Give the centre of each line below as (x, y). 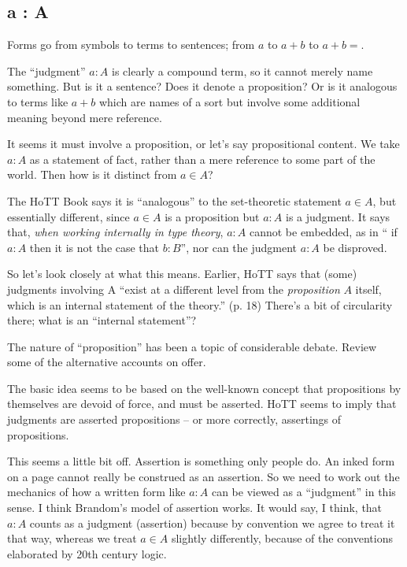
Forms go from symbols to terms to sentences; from (131, 44)
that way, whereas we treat (72, 538)
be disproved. (355, 247)
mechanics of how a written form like (96, 492)
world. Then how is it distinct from (92, 174)
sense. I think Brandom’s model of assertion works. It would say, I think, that (195, 508)
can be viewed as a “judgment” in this (303, 492)
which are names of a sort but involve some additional (229, 101)
